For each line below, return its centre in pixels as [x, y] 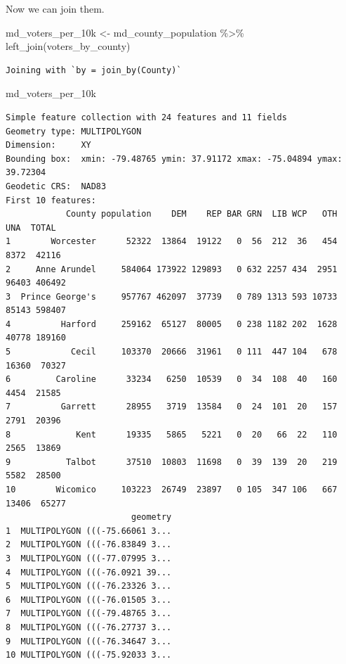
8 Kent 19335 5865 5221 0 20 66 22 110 [172, 434]
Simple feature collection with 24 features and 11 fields [146, 117]
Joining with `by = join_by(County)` [94, 70]
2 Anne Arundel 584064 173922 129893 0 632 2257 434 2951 [172, 269]
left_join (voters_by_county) [68, 46]
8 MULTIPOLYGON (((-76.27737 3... [89, 627]
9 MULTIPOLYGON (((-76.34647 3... [89, 641]
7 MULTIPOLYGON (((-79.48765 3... [89, 614]
